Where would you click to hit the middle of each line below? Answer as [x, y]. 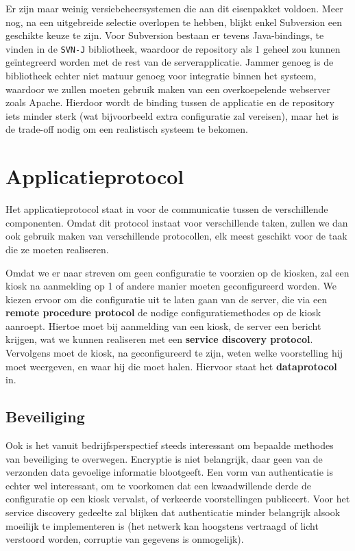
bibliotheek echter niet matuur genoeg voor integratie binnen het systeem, [161, 76]
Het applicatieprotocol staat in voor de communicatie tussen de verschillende [167, 209]
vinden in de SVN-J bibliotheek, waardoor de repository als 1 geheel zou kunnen [173, 48]
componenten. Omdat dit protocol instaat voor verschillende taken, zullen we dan [177, 222]
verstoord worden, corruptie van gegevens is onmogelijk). [125, 539]
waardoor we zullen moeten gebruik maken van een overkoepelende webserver [168, 89]
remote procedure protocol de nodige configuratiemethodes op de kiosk [163, 312]
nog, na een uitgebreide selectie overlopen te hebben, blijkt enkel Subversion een [174, 22]
